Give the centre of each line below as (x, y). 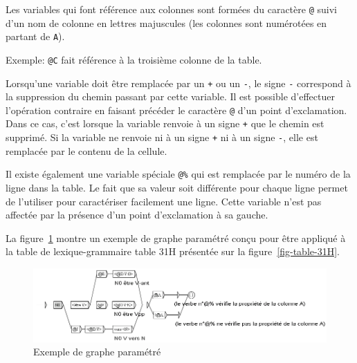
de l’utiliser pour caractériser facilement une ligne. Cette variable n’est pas (164, 201)
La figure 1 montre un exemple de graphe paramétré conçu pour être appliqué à (176, 238)
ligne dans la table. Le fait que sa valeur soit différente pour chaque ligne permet (177, 188)
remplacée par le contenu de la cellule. (86, 150)
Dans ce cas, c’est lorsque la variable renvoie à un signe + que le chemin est (165, 123)
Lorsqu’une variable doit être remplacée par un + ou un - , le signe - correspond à (178, 83)
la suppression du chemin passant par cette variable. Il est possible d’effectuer (170, 96)
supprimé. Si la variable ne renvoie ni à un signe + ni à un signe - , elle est (162, 137)
